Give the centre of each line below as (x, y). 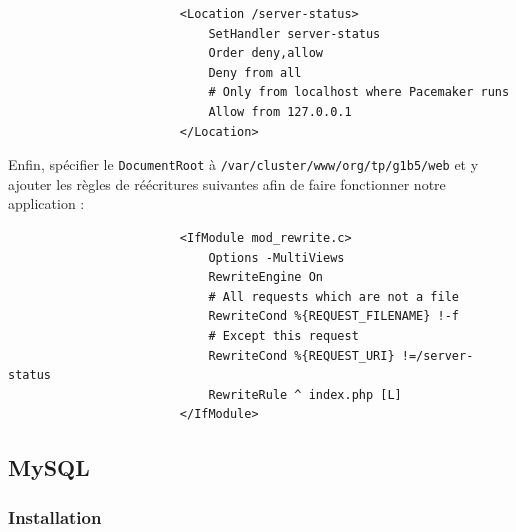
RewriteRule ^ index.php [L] (305, 394)
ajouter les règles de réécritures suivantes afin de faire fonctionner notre (227, 183)
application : (46, 203)
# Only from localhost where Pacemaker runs (359, 92)
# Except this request (283, 335)
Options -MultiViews (276, 257)
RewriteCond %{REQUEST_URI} (301, 355)
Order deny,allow (265, 53)
